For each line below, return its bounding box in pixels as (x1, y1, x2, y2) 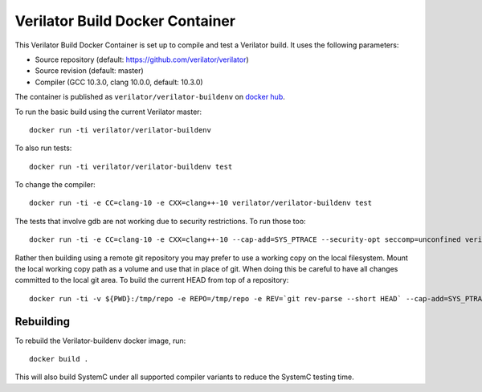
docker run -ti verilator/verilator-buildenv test (29, 161, 233, 171)
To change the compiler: (14, 180, 96, 190)
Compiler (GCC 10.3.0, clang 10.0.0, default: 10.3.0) (35, 77, 204, 87)
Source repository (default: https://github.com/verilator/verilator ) (35, 55, 249, 64)
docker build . (29, 354, 89, 364)
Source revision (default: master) (35, 66, 144, 76)
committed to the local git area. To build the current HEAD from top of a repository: (14, 276, 289, 285)
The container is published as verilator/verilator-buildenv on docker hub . (14, 92, 285, 102)
